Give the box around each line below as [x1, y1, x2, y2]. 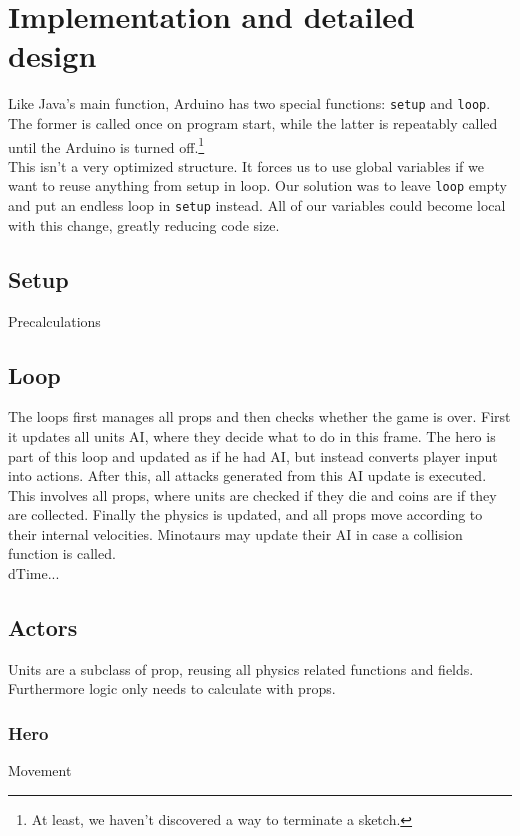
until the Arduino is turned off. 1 [8, 133, 205, 157]
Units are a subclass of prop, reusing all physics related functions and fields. [8, 658, 474, 679]
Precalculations [8, 310, 101, 331]
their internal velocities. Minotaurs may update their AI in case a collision [8, 523, 463, 544]
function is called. [8, 543, 116, 564]
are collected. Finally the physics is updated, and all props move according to [8, 504, 483, 525]
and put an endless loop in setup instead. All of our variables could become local [8, 195, 506, 216]
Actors [8, 612, 78, 643]
